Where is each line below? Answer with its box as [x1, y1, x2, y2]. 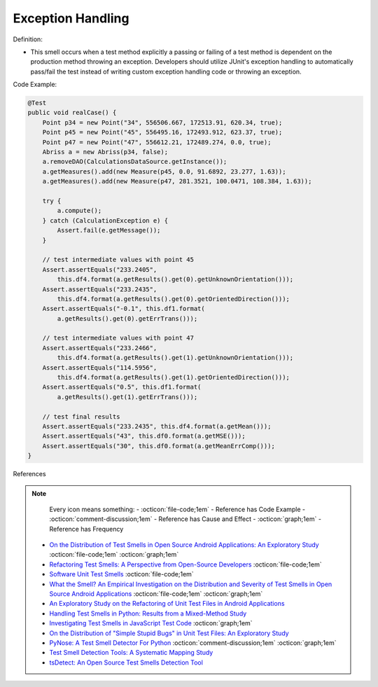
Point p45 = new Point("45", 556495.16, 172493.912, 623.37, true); [42, 128, 283, 137]
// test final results [42, 412, 120, 420]
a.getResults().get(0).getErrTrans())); [57, 314, 198, 322]
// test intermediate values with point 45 [42, 256, 194, 264]
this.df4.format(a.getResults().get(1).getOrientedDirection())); [57, 373, 290, 382]
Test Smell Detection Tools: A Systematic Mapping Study [49, 648, 213, 657]
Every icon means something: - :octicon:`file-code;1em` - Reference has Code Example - [49, 505, 306, 513]
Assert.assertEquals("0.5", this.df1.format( [42, 383, 202, 391]
